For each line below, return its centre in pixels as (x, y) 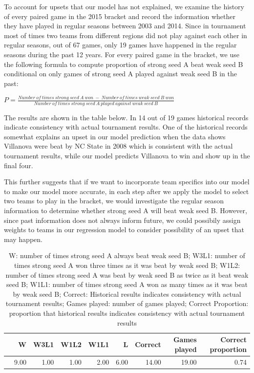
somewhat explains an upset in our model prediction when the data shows (115, 136)
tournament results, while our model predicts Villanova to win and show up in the (127, 156)
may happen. (23, 239)
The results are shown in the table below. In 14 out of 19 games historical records (126, 117)
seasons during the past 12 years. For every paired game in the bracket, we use (122, 54)
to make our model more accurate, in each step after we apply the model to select (127, 191)
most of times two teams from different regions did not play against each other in (126, 35)
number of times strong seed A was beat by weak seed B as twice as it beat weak (127, 274)
